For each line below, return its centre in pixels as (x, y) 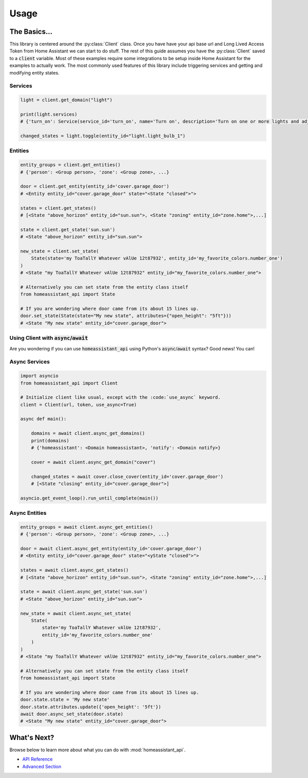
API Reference (37, 759)
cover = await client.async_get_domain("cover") (93, 462)
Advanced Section (42, 766)
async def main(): (43, 419)
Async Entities (28, 513)
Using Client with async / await (49, 338)
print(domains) (50, 440)
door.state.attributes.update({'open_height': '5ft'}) (91, 707)
